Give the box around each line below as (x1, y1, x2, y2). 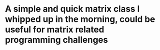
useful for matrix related (5, 24, 104, 35)
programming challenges (5, 34, 108, 46)
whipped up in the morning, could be (5, 14, 156, 25)
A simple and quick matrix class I (5, 3, 140, 15)
